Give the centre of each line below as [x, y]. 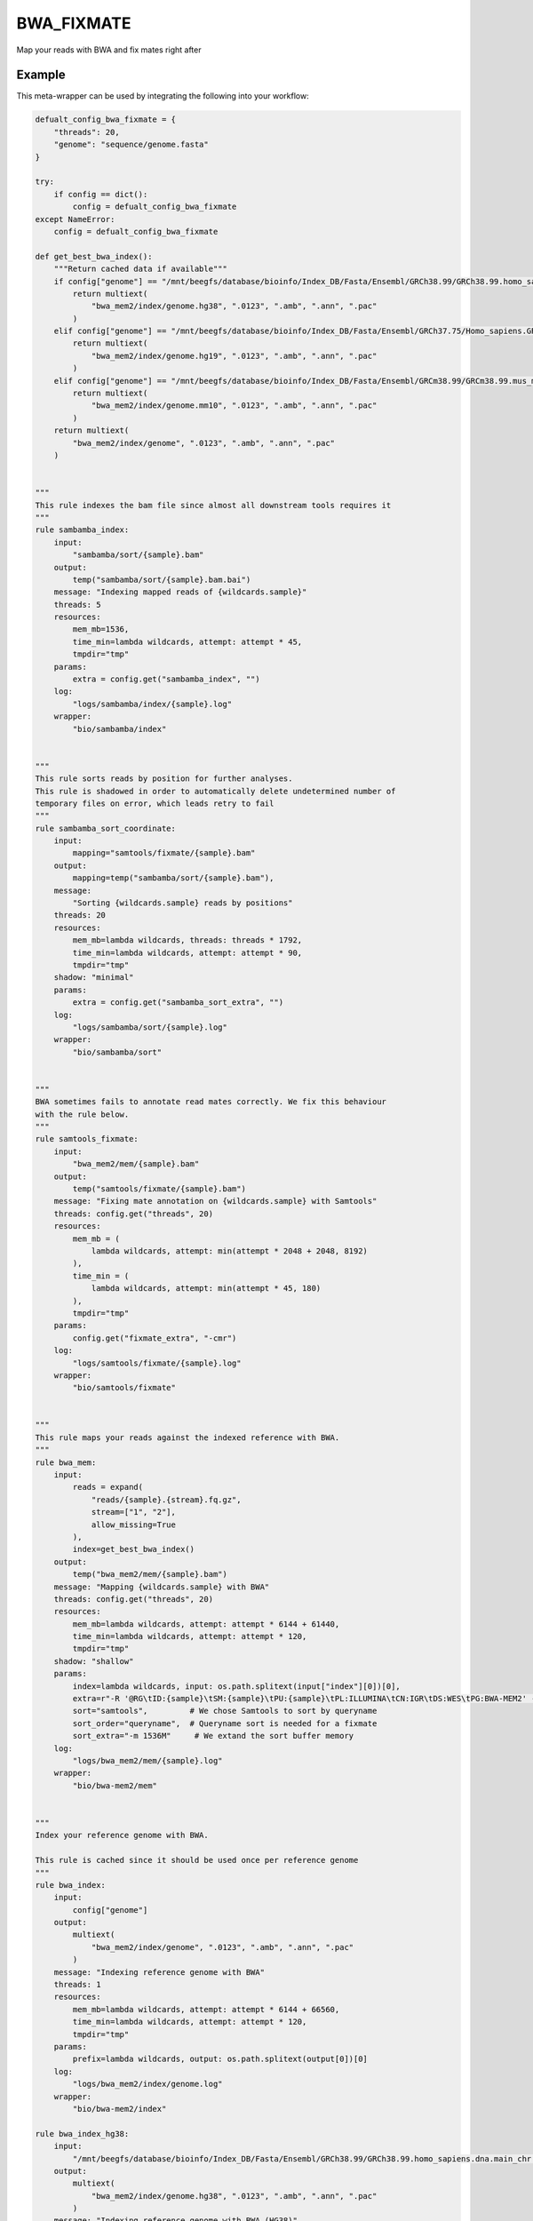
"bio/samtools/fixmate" [124, 1388]
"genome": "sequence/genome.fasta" [131, 145]
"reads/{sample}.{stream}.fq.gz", [166, 1500]
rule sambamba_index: [82, 530]
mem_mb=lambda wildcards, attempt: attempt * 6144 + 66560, [206, 2009]
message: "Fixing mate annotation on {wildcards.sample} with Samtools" [215, 1201]
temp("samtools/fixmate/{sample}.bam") [159, 1189]
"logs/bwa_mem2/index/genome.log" [147, 2084]
